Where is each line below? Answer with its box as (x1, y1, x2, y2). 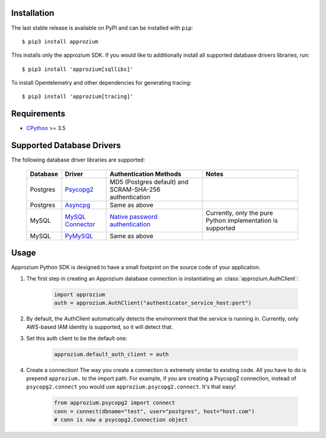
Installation (11, 8, 54, 18)
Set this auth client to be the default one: (26, 335, 128, 342)
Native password (109, 212, 158, 221)
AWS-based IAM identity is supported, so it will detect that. (26, 324, 173, 331)
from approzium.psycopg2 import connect (54, 399, 175, 407)
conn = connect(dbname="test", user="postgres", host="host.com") (54, 408, 255, 414)
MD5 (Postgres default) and (109, 177, 189, 186)
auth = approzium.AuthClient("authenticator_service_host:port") (54, 299, 252, 306)
